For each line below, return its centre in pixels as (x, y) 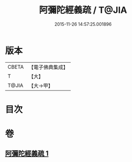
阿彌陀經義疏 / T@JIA (83, 10)
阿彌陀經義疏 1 (27, 154)
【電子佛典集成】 (48, 67)
